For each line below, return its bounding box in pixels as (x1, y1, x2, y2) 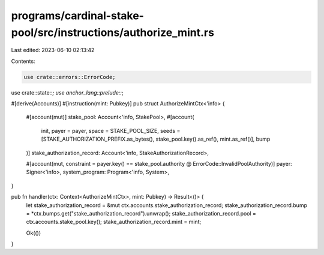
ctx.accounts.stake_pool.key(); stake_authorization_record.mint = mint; (26, 218, 202, 226)
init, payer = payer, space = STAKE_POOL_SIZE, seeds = (41, 127, 181, 134)
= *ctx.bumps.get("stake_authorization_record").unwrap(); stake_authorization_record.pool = (26, 210, 256, 217)
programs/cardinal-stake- (11, 9, 144, 22)
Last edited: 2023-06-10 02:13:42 (11, 47, 95, 54)
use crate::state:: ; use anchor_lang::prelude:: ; (11, 89, 124, 96)
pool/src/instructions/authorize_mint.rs (11, 26, 214, 39)
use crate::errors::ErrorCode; (23, 74, 116, 80)
